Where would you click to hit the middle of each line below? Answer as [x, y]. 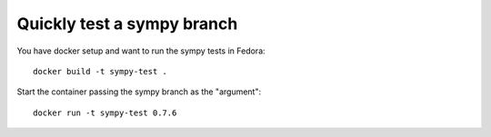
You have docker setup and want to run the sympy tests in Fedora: [141, 51]
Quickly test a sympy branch [127, 24]
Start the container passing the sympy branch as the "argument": [139, 92]
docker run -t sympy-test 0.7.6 [105, 113]
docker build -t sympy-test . [100, 71]
